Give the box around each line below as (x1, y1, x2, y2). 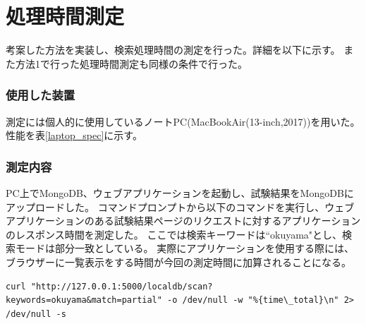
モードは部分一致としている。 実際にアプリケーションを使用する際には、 (15, 241, 354, 256)
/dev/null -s (6, 308, 66, 319)
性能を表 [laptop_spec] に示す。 (6, 128, 142, 143)
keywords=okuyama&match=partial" (6, 295, 162, 306)
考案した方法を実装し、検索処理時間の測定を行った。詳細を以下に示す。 (6, 42, 341, 57)
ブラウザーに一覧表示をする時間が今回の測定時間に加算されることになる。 (6, 254, 351, 269)
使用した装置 (6, 86, 75, 104)
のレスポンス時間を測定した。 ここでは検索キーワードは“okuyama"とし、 (6, 227, 343, 241)
